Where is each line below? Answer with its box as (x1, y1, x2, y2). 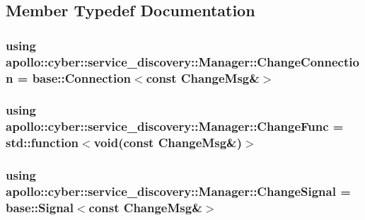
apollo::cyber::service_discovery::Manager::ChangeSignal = (6, 183, 351, 199)
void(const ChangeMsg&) (93, 134, 242, 151)
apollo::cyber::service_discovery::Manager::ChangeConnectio (6, 52, 359, 70)
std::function (6, 134, 79, 151)
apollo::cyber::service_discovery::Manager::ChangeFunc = (6, 117, 344, 135)
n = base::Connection (6, 69, 132, 86)
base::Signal (6, 198, 74, 216)
